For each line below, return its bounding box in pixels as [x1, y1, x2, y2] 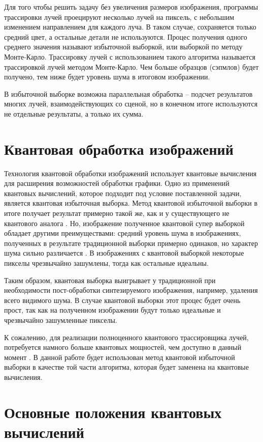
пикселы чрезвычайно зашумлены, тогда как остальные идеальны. [4, 258, 209, 268]
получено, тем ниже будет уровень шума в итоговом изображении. [4, 71, 210, 82]
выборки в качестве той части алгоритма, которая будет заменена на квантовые [4, 362, 249, 372]
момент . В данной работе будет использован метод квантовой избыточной [4, 351, 235, 362]
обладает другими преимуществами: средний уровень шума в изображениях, [4, 228, 241, 238]
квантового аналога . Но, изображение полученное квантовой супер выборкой [4, 217, 245, 228]
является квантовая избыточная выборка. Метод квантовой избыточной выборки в [4, 198, 258, 208]
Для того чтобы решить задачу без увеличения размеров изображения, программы [4, 2, 258, 12]
